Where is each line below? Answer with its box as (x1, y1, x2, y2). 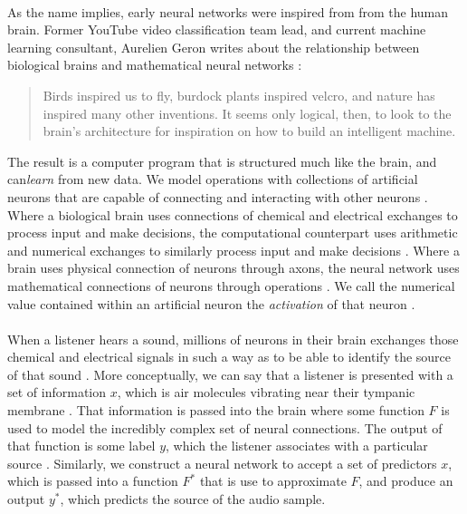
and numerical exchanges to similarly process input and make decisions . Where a (7, 240, 460, 259)
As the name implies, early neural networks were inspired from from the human (7, 2, 449, 21)
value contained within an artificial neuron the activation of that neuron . (7, 294, 415, 313)
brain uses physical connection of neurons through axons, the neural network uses (7, 258, 460, 277)
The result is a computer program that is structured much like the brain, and (7, 151, 437, 170)
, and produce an (358, 471, 453, 490)
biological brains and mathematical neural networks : (7, 55, 302, 74)
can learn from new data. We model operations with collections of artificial (7, 170, 418, 189)
